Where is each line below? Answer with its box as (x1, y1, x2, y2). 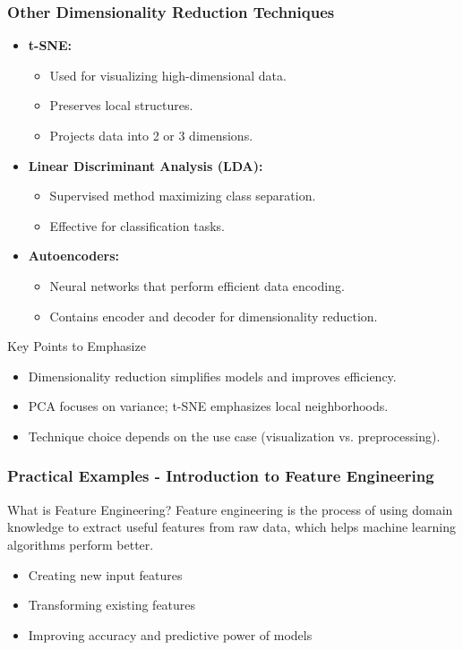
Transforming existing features (28, 595, 196, 614)
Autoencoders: (28, 246, 119, 265)
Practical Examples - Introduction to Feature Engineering (7, 465, 434, 487)
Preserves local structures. (49, 96, 193, 115)
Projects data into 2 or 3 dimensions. (49, 126, 253, 144)
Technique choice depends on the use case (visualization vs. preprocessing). (28, 426, 441, 445)
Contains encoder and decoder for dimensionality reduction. (49, 306, 378, 325)
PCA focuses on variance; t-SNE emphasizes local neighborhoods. (28, 397, 389, 415)
